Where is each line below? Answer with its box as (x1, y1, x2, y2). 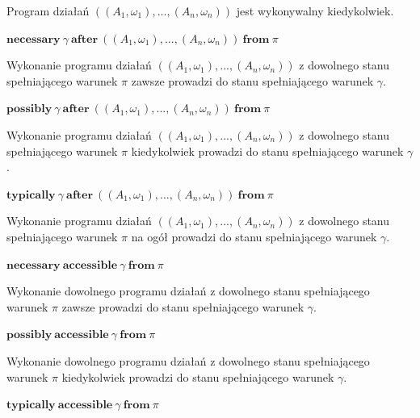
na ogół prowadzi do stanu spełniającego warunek (131, 228, 377, 245)
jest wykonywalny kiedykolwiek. (236, 2, 394, 19)
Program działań (6, 2, 90, 19)
